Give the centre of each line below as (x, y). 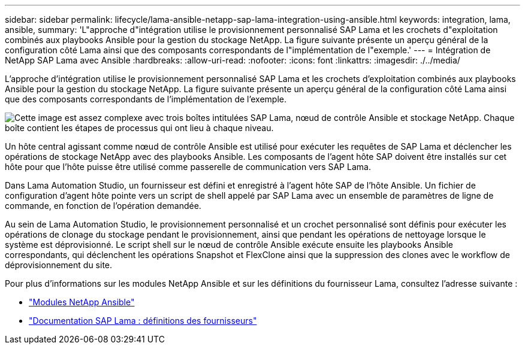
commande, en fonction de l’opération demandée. (103, 206)
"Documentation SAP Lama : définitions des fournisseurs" (143, 321)
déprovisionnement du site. (59, 265)
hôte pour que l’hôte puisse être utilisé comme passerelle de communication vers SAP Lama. (188, 167)
